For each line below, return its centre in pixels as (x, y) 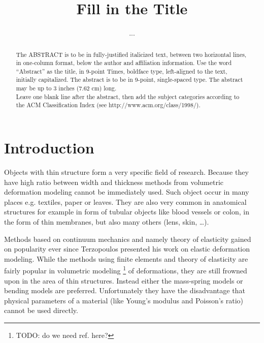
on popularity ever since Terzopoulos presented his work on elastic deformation (127, 249)
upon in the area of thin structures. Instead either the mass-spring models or (124, 280)
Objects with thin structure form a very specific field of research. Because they (126, 172)
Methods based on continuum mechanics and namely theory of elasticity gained (128, 239)
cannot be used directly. (41, 310)
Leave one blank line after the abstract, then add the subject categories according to (128, 96)
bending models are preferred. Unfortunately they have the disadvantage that (125, 290)
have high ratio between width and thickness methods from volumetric (114, 182)
